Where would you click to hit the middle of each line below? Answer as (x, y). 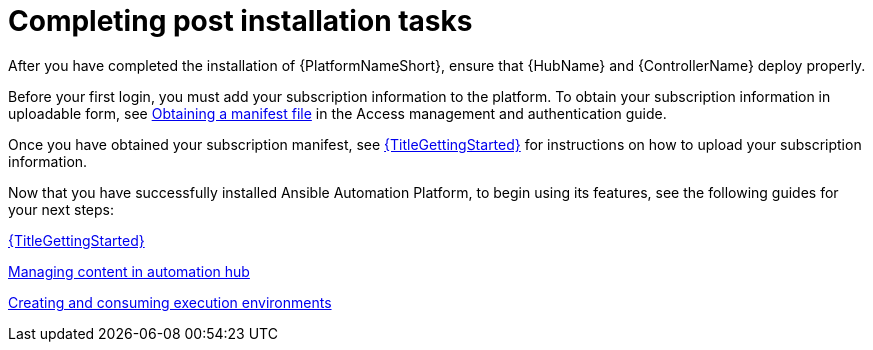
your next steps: (61, 209)
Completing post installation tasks (240, 21)
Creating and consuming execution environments (170, 302)
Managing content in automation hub (129, 271)
